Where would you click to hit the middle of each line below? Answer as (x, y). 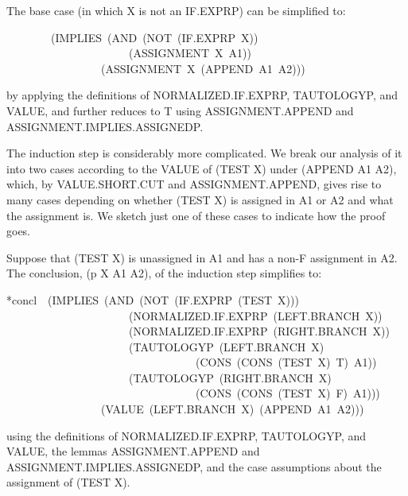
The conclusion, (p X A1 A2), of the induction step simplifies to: (164, 273)
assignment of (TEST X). (68, 482)
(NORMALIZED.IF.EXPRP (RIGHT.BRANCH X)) (259, 331)
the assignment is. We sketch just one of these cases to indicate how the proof (196, 215)
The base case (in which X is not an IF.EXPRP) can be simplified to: (176, 10)
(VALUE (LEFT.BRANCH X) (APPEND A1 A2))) (232, 409)
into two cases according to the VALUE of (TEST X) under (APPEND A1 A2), (202, 168)
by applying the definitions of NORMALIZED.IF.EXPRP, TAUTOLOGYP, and (202, 95)
